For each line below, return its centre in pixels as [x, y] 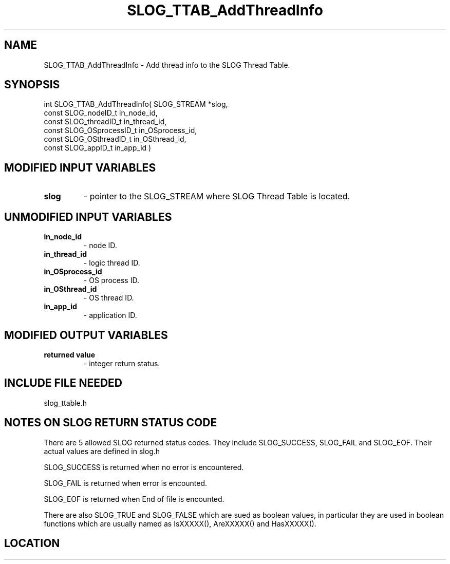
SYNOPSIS [32, 85]
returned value [70, 354]
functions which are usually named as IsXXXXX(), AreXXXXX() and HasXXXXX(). [180, 523]
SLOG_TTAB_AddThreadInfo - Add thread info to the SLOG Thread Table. [167, 65]
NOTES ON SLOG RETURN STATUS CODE [111, 423]
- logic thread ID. [112, 263]
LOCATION [32, 543]
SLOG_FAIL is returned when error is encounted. [126, 483]
